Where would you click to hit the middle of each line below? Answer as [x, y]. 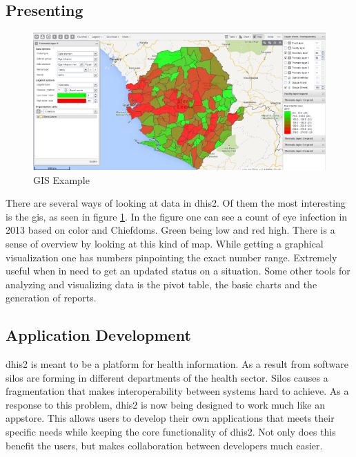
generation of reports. [51, 298]
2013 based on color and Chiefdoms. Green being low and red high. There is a [170, 230]
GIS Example [61, 179]
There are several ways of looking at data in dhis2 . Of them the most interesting [176, 203]
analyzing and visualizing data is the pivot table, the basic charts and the [161, 284]
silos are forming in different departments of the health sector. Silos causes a [167, 377]
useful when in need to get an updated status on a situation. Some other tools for [178, 271]
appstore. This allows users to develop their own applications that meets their [170, 418]
